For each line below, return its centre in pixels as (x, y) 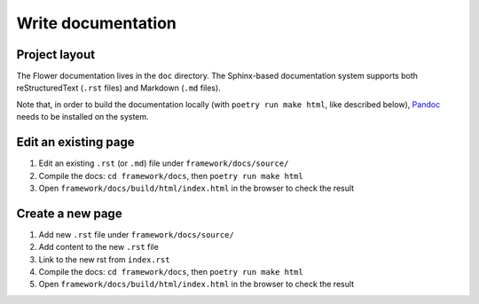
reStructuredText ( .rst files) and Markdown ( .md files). (118, 88)
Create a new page (70, 213)
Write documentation (96, 23)
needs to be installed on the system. (83, 117)
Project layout (56, 55)
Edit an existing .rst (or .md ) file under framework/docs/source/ (164, 163)
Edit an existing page (75, 142)
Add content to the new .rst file (98, 247)
